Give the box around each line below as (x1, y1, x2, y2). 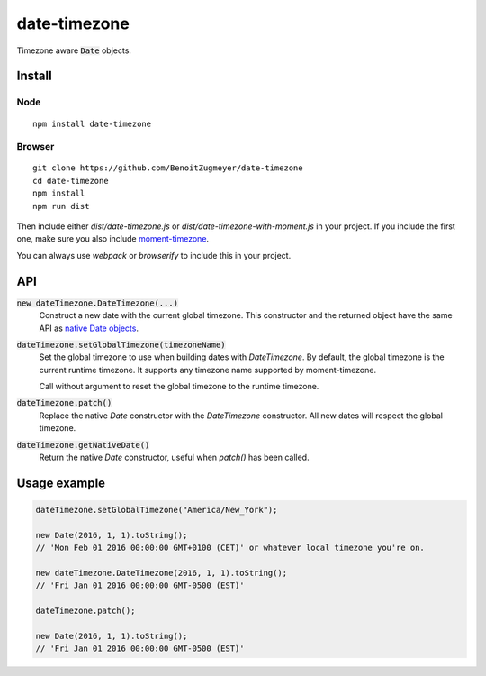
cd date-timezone (32, 176, 109, 186)
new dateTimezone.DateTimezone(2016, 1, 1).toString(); (35, 568, 288, 578)
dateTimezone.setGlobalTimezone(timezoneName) (16, 339, 226, 350)
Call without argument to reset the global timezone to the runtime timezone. (39, 381, 319, 392)
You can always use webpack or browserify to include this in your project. (16, 250, 292, 260)
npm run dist (32, 201, 90, 211)
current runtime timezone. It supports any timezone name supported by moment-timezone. (39, 364, 377, 375)
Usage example (16, 475, 106, 490)
